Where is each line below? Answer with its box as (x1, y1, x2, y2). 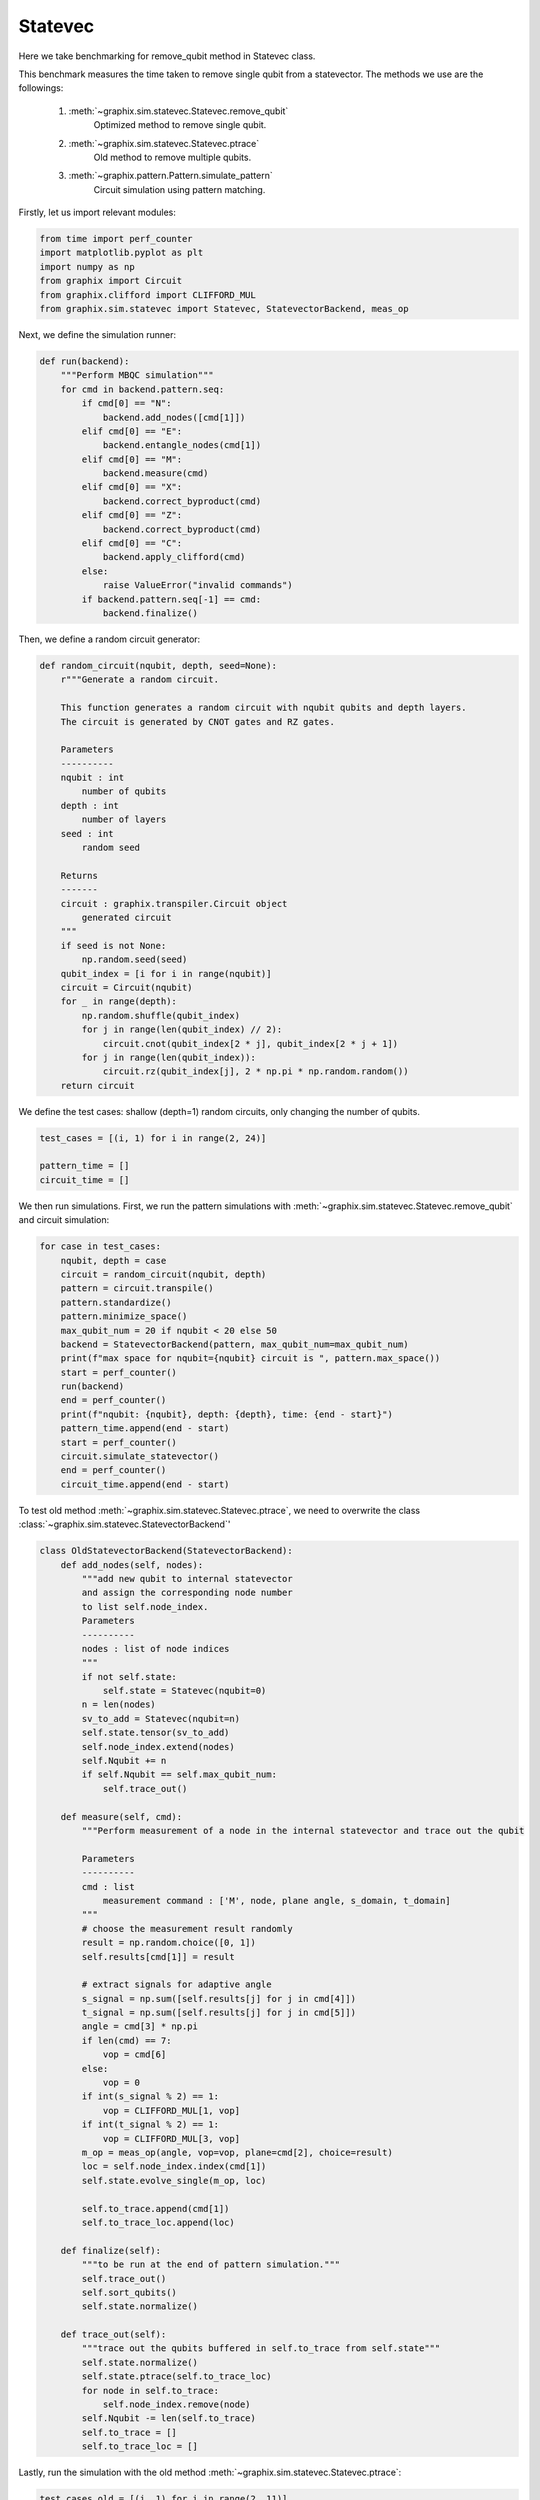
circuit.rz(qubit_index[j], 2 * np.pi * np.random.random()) (102, 1066, 409, 1077)
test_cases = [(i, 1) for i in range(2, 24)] (39, 1132, 267, 1144)
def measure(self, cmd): (60, 1811, 183, 1822)
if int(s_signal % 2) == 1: (81, 2091, 220, 2102)
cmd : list (81, 1881, 135, 1892)
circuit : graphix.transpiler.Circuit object (60, 898, 288, 909)
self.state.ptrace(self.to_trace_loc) (81, 2371, 272, 2382)
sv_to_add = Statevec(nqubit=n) (81, 1713, 240, 1724)
